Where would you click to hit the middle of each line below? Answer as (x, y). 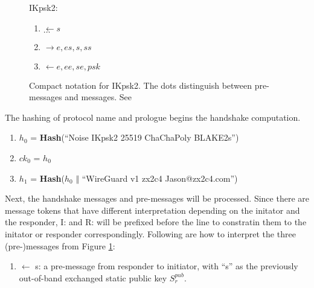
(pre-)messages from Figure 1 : (60, 245)
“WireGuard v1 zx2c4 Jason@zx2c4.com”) (160, 178)
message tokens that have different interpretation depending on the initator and (152, 210)
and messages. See (98, 97)
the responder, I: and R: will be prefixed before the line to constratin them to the (156, 222)
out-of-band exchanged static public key (93, 277)
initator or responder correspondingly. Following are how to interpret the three (150, 233)
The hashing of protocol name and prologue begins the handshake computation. (153, 117)
